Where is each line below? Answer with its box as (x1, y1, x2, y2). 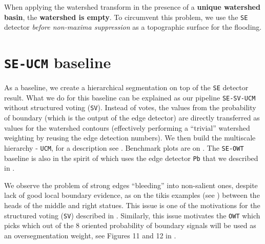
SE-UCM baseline (4, 52, 111, 73)
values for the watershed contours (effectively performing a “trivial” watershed (4, 122, 250, 133)
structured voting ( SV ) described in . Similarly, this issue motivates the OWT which (4, 210, 260, 220)
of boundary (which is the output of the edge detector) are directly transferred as (4, 112, 260, 123)
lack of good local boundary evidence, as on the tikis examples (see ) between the (4, 190, 260, 200)
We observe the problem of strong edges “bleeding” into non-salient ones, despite (4, 179, 258, 190)
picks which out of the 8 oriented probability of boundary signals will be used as (4, 220, 256, 231)
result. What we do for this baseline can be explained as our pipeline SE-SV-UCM (4, 92, 256, 103)
